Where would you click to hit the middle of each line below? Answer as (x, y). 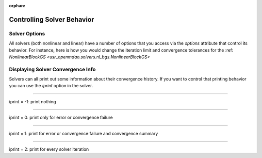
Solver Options (27, 33)
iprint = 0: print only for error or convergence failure (61, 118)
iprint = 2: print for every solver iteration (49, 149)
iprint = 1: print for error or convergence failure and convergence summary (83, 133)
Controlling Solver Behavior (52, 19)
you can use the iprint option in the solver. (51, 86)
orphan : (17, 6)
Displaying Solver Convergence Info (52, 69)
